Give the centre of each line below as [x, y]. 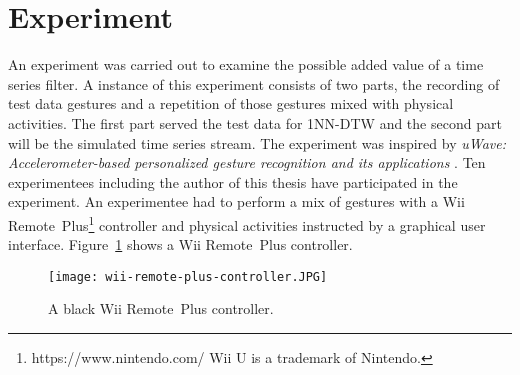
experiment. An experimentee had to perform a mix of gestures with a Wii [236, 201]
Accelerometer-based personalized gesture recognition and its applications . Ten [247, 162]
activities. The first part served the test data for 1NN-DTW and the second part [255, 122]
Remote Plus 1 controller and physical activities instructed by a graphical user [247, 223]
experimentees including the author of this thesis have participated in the [233, 181]
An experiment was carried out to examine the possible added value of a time [246, 64]
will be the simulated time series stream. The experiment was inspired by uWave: [257, 142]
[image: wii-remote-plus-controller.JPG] [188, 276]
